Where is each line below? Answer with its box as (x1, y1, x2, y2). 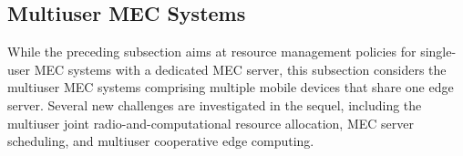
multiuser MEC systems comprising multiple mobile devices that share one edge (7, 78, 454, 97)
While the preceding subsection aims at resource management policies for (7, 42, 417, 61)
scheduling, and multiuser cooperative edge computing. (7, 131, 314, 151)
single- (420, 42, 457, 61)
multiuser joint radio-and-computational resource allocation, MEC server (7, 113, 414, 132)
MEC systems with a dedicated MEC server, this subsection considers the (34, 59, 447, 78)
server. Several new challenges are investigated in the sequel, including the (7, 95, 422, 114)
